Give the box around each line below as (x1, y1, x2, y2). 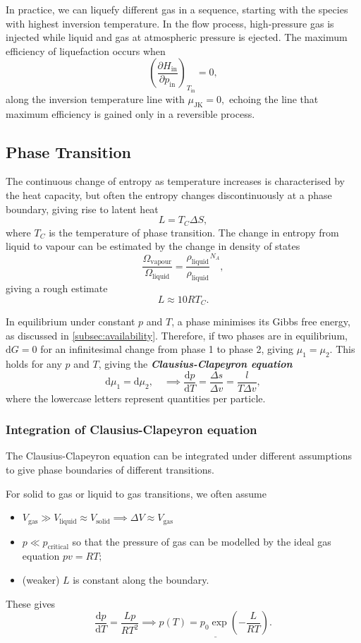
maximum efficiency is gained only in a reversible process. (6, 106, 255, 121)
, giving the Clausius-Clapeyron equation (98, 356, 293, 371)
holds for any (6, 356, 62, 371)
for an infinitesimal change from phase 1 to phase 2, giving (40, 342, 294, 356)
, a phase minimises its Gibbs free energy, (171, 314, 350, 328)
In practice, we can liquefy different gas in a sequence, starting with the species (6, 2, 348, 16)
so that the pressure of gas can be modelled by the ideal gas (72, 534, 331, 548)
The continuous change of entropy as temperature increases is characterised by (6, 174, 345, 188)
